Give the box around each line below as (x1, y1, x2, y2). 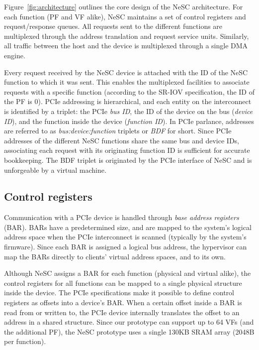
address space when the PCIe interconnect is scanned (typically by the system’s (4, 232, 247, 242)
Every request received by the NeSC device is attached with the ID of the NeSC (4, 67, 248, 77)
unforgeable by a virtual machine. (4, 164, 106, 175)
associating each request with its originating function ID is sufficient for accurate (4, 145, 250, 155)
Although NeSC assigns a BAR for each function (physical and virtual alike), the (4, 268, 251, 278)
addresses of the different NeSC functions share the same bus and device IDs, (4, 135, 239, 145)
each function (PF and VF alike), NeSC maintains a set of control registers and (4, 11, 246, 21)
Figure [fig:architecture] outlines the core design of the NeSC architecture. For (4, 1, 243, 11)
